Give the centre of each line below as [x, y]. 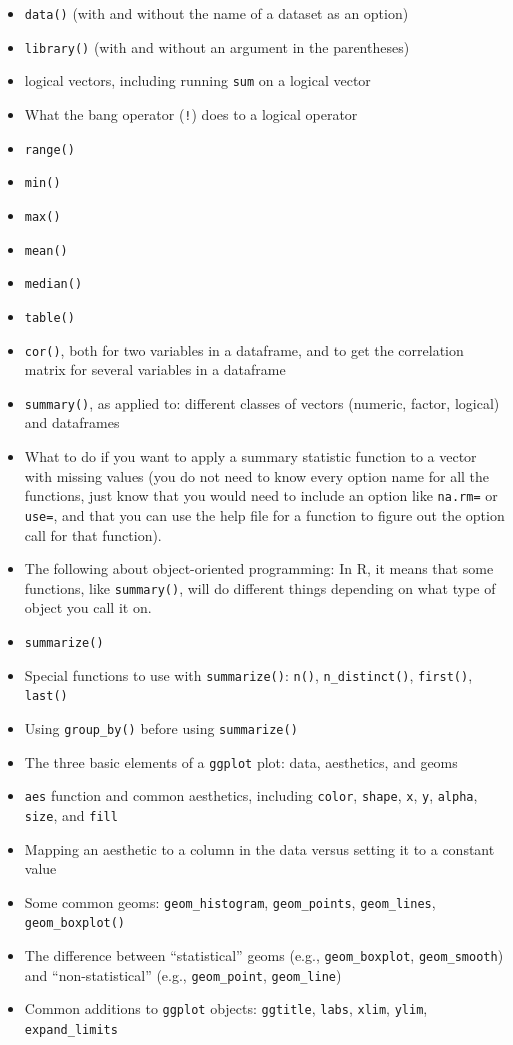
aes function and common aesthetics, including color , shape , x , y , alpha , [251, 795]
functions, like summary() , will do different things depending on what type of [260, 587]
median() [53, 284]
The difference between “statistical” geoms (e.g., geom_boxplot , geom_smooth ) [264, 955]
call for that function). [93, 534]
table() [49, 317]
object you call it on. [88, 607]
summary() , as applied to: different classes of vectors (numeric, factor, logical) [262, 402]
